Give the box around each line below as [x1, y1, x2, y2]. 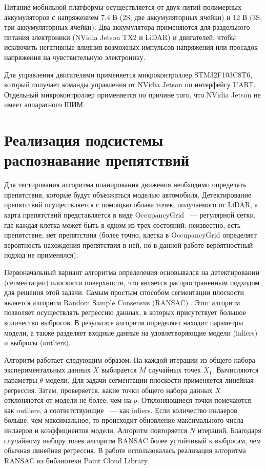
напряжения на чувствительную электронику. [4, 51, 146, 62]
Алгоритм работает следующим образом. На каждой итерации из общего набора [4, 354, 255, 365]
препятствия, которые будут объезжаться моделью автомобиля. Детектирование [4, 189, 252, 200]
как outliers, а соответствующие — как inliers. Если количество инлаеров [4, 404, 237, 415]
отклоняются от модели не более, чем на [4, 395, 131, 405]
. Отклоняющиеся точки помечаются [137, 395, 251, 405]
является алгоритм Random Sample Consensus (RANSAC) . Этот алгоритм [4, 297, 240, 307]
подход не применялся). [4, 249, 78, 260]
